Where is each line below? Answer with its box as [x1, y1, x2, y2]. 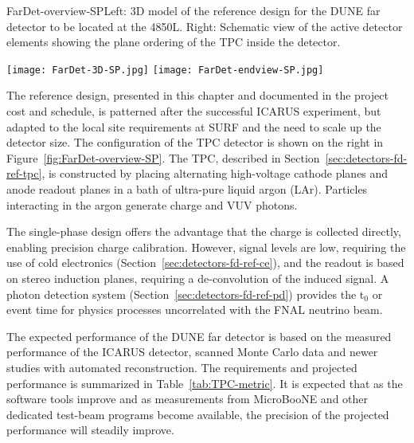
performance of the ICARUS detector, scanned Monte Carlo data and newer [6, 343, 378, 360]
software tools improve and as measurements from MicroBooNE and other [6, 390, 369, 407]
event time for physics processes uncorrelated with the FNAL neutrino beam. [6, 301, 383, 318]
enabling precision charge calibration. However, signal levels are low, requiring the [6, 238, 406, 255]
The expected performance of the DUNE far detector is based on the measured [6, 327, 392, 344]
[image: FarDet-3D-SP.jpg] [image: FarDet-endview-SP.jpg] [6, 64, 324, 76]
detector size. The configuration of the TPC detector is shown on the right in [6, 134, 384, 151]
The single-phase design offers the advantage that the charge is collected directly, [6, 223, 401, 240]
